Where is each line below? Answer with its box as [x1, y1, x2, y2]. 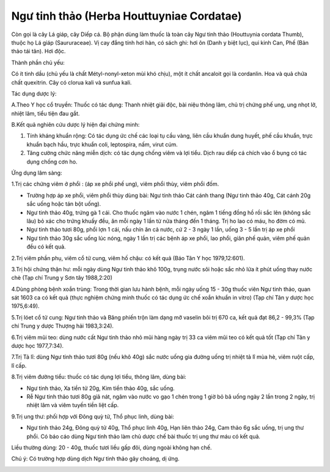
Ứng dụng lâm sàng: [11, 169, 62, 177]
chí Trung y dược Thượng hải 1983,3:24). [11, 322, 114, 330]
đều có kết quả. [26, 243, 67, 250]
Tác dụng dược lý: [11, 89, 57, 97]
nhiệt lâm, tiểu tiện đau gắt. [11, 110, 80, 117]
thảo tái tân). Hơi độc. [11, 48, 66, 55]
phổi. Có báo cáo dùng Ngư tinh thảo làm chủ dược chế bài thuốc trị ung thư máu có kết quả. [26, 432, 261, 440]
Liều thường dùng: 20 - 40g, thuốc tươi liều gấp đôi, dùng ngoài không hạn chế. [11, 444, 212, 451]
